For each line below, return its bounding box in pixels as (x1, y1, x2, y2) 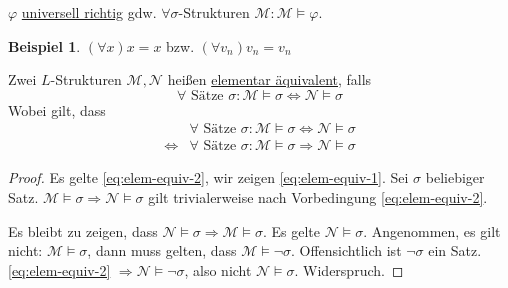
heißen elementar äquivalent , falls (167, 69, 372, 90)
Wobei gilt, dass (8, 99, 106, 120)
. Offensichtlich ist (291, 240, 402, 261)
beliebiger (425, 167, 485, 188)
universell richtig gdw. (21, 2, 157, 22)
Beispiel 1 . (8, 35, 81, 56)
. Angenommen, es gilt (363, 220, 501, 241)
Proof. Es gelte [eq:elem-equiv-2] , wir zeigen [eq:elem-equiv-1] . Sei (8, 167, 409, 188)
